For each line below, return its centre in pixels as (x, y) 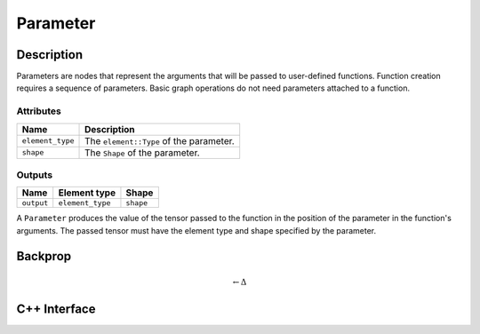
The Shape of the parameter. (142, 153)
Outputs (35, 175)
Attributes (39, 111)
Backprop (44, 256)
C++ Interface (56, 309)
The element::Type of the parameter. (160, 140)
